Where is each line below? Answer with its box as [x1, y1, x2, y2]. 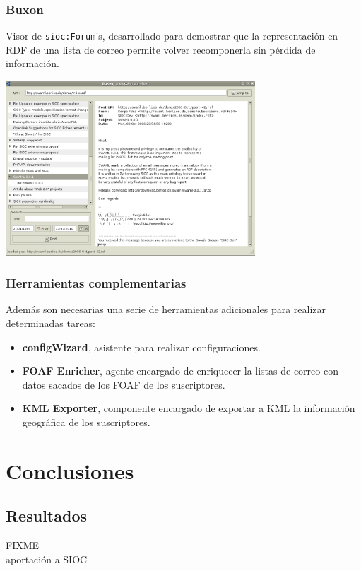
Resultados [6, 505, 87, 526]
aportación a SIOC [6, 551, 88, 566]
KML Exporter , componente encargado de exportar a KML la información [22, 401, 355, 416]
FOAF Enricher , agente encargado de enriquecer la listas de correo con [22, 363, 338, 378]
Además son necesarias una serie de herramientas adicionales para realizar [6, 302, 326, 317]
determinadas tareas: [6, 316, 96, 330]
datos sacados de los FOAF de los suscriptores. [22, 377, 225, 392]
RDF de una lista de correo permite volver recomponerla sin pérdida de [6, 42, 316, 57]
